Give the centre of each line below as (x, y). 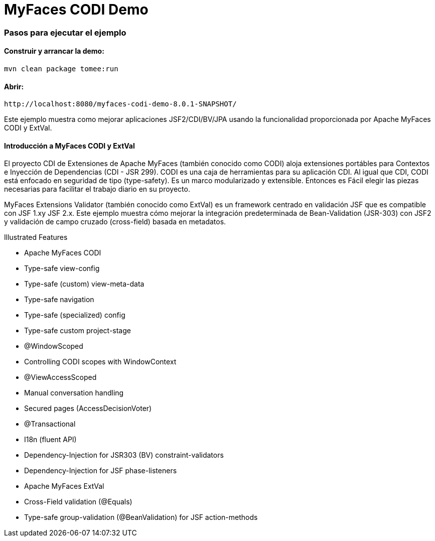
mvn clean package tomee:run (61, 69)
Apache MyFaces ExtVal (64, 486)
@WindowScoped (54, 346)
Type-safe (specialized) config (75, 315)
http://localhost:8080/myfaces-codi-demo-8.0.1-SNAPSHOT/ (120, 104)
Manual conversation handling (74, 393)
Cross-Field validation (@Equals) (78, 502)
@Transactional (50, 424)
